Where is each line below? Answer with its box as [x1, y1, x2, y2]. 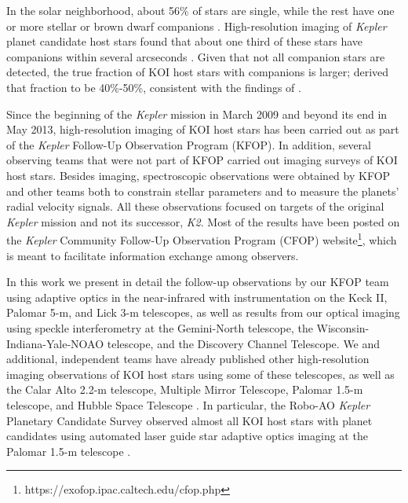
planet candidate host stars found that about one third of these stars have [6, 33, 363, 50]
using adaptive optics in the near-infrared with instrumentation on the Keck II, [6, 288, 388, 305]
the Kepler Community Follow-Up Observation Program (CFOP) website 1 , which [6, 229, 397, 248]
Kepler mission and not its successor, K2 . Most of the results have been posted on [6, 213, 400, 229]
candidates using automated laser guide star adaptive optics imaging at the [6, 428, 368, 444]
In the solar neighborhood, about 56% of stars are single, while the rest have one [6, 2, 395, 18]
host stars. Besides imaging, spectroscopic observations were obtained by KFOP [6, 167, 391, 183]
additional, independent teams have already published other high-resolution [6, 351, 370, 367]
